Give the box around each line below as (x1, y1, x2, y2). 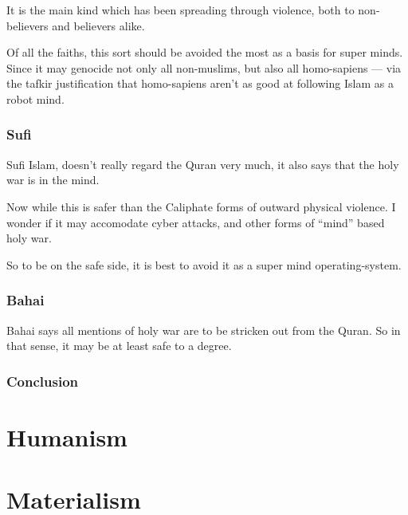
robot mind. (6, 90, 65, 107)
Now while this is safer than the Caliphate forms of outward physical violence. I (6, 198, 396, 214)
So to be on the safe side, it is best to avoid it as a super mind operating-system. (6, 256, 402, 273)
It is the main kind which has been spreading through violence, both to (6, 2, 355, 18)
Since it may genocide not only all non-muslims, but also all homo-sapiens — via (6, 59, 402, 76)
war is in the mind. (6, 171, 100, 188)
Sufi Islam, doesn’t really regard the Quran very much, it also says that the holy (6, 155, 399, 172)
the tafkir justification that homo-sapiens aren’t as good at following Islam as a (6, 75, 394, 92)
